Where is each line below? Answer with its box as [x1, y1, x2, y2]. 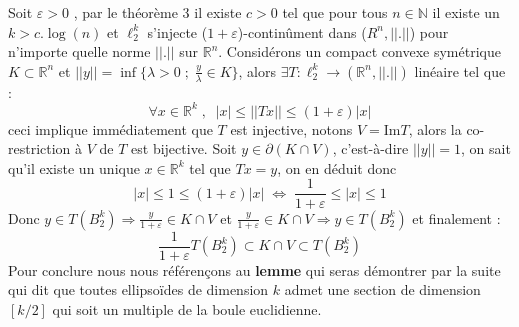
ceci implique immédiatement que [8, 118, 213, 139]
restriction [8, 138, 71, 159]
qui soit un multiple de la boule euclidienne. [52, 298, 322, 319]
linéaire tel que [414, 60, 506, 81]
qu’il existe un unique [8, 157, 140, 178]
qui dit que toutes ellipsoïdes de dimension [8, 279, 269, 300]
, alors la [408, 118, 462, 139]
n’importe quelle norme [8, 41, 151, 62]
